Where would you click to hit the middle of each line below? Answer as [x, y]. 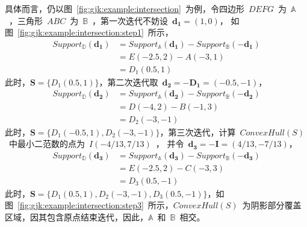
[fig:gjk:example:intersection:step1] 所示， [95, 32]
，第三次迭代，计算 [198, 132]
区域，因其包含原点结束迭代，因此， [76, 217]
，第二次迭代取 [129, 82]
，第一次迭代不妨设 [130, 20]
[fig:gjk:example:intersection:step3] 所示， [95, 205]
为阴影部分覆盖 [272, 205]
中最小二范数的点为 [47, 144]
